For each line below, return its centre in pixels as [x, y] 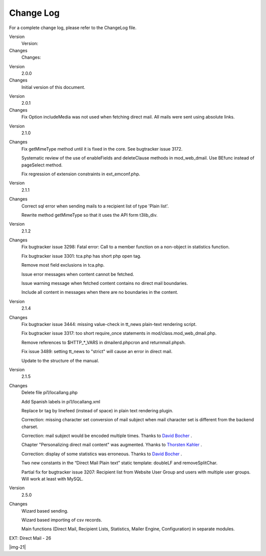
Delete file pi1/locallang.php [50, 393]
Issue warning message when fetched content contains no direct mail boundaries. [105, 283]
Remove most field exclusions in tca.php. [63, 265]
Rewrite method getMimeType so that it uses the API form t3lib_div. [89, 215]
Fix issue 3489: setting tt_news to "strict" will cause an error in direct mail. [97, 352]
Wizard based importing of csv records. [62, 520]
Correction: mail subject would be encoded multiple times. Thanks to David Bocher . [107, 436]
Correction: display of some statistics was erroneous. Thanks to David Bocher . [102, 454]
